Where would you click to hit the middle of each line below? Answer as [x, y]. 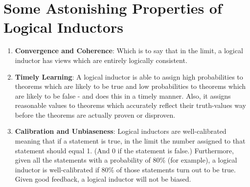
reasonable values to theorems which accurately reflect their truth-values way [131, 105]
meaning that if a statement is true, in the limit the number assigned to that [130, 141]
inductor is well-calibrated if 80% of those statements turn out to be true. [125, 169]
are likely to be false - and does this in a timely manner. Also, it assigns [123, 95]
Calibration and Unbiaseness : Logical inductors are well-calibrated [121, 131]
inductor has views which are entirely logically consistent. [101, 60]
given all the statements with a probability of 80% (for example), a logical [126, 160]
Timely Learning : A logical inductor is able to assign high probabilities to [129, 76]
